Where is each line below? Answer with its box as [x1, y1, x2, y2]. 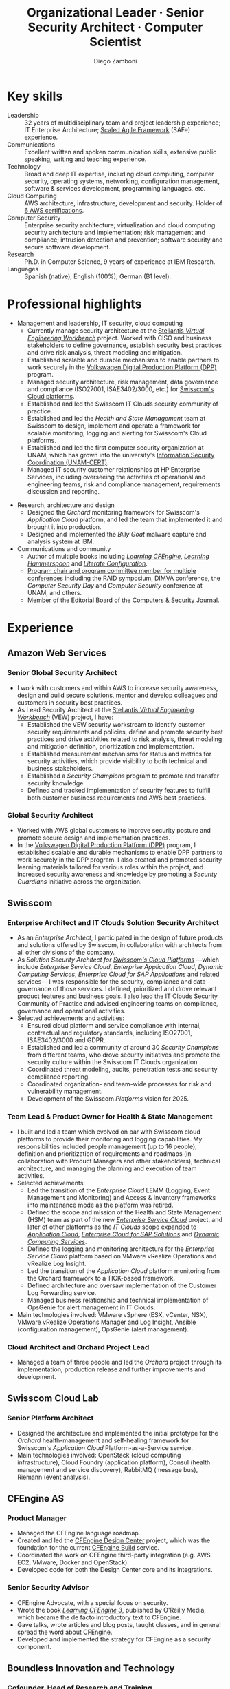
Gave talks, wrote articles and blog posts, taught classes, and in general [16, 1620, 221, 1628]
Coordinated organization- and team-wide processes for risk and [27, 1080, 211, 1088]
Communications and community [16, 544, 111, 552]
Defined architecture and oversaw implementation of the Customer [27, 1281, 217, 1289]
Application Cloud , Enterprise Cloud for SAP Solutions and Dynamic [27, 1230, 220, 1238]
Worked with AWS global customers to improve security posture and [16, 826, 211, 834]
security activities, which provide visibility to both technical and [27, 756, 207, 765]
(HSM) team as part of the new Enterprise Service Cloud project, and [27, 1215, 223, 1223]
